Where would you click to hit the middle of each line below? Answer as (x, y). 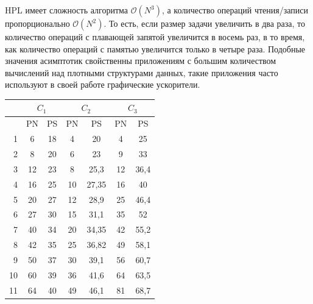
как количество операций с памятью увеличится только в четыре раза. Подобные (155, 48)
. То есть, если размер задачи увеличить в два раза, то (205, 23)
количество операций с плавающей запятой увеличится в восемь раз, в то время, (155, 37)
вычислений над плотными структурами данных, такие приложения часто (142, 72)
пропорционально (37, 23)
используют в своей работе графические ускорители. (103, 84)
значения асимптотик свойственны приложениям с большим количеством (141, 61)
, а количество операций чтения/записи (235, 10)
